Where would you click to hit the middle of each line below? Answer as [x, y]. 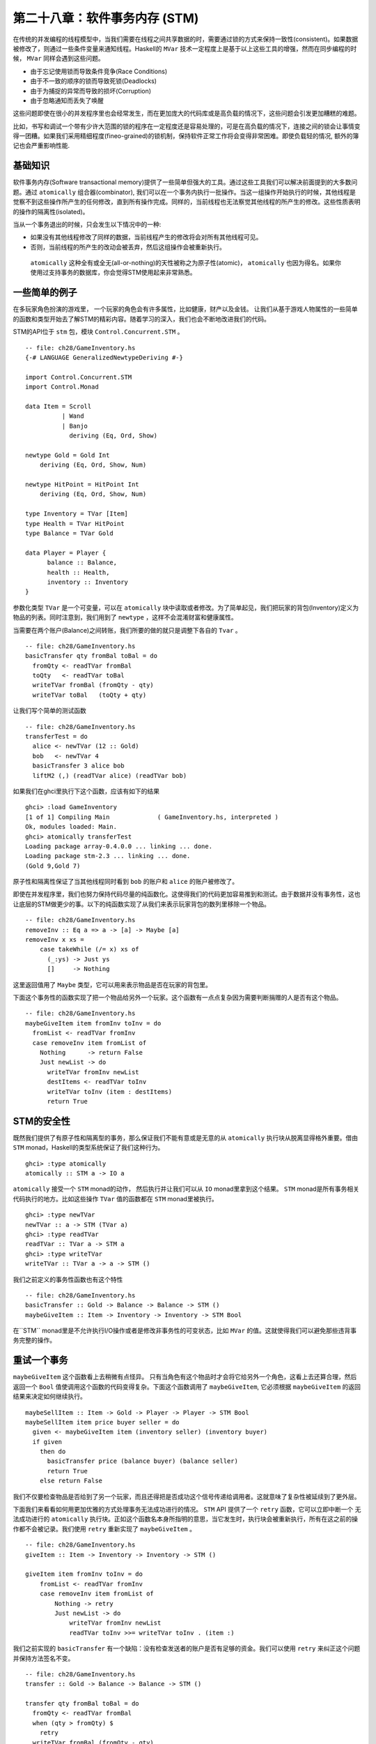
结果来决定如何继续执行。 [49, 1397]
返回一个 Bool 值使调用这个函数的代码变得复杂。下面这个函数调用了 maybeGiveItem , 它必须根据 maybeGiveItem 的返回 [187, 1386]
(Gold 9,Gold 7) [53, 866]
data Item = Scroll [58, 406]
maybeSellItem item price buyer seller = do [103, 1422]
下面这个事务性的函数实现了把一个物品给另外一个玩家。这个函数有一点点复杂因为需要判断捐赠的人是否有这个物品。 [178, 997]
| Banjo [75, 426]
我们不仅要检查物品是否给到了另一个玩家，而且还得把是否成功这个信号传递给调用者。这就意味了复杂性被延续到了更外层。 [187, 1496]
